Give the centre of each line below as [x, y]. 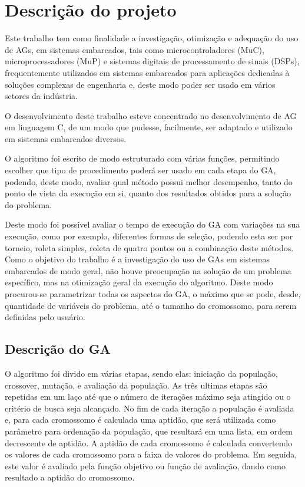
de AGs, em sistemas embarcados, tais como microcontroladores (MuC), [135, 49]
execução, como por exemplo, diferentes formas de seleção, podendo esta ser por [149, 236]
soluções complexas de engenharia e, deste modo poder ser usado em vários [140, 84]
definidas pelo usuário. [45, 317]
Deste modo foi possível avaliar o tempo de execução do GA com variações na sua [152, 224]
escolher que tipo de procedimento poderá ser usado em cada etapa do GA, [140, 170]
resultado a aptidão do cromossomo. [70, 477]
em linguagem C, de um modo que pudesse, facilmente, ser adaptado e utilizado [149, 127]
